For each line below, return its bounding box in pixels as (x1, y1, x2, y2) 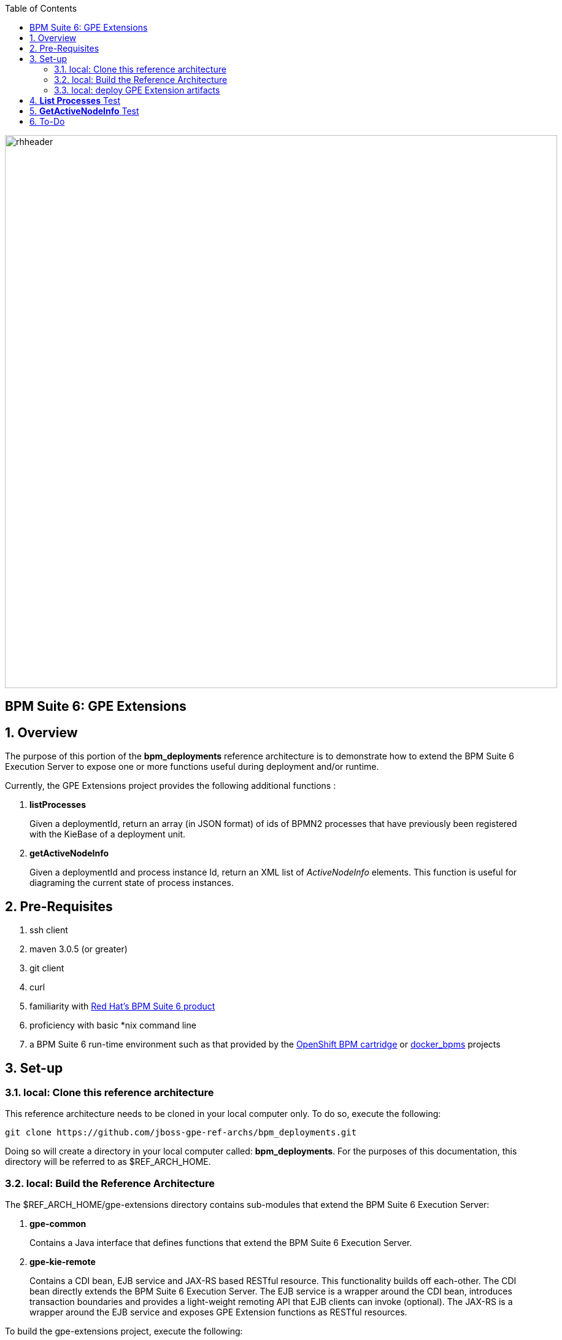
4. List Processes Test (29, 95, 121, 106)
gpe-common (29, 1218, 87, 1229)
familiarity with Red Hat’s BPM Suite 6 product (29, 1001, 215, 1012)
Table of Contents (5, 3, 77, 14)
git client (29, 963, 64, 974)
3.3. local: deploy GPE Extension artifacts (54, 85, 220, 95)
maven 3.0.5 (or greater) (29, 944, 128, 955)
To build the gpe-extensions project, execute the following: (5, 1326, 243, 1337)
